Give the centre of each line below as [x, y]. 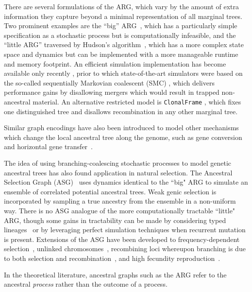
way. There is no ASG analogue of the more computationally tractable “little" [120, 210]
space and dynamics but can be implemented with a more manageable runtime [121, 54]
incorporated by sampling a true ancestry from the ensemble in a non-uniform [120, 201]
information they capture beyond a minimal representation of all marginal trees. [123, 16]
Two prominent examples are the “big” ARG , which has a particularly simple [121, 26]
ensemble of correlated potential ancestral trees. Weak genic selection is [110, 191]
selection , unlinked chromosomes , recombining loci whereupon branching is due [125, 249]
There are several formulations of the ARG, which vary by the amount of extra [122, 6]
